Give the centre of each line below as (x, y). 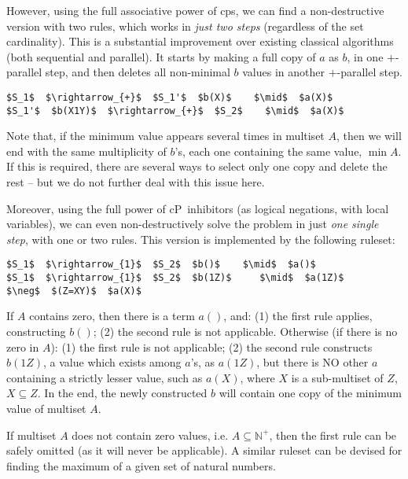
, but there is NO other (312, 362)
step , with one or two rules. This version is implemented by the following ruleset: (201, 239)
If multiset (31, 435)
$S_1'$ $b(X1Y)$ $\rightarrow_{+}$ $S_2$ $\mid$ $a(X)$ (175, 111)
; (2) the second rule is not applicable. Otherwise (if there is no (245, 331)
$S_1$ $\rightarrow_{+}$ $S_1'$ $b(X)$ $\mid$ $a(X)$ (170, 97)
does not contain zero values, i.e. (150, 435)
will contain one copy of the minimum (310, 393)
